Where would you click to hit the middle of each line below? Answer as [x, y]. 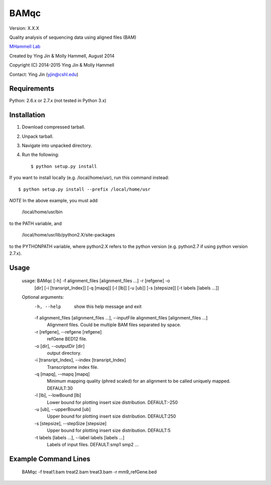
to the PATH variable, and [36, 223]
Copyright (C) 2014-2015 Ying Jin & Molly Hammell [62, 65]
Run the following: [41, 155]
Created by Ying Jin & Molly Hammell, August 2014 [62, 56]
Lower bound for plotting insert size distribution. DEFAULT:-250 [112, 402]
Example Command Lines [50, 459]
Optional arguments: [43, 297]
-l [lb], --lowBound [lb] [58, 395]
